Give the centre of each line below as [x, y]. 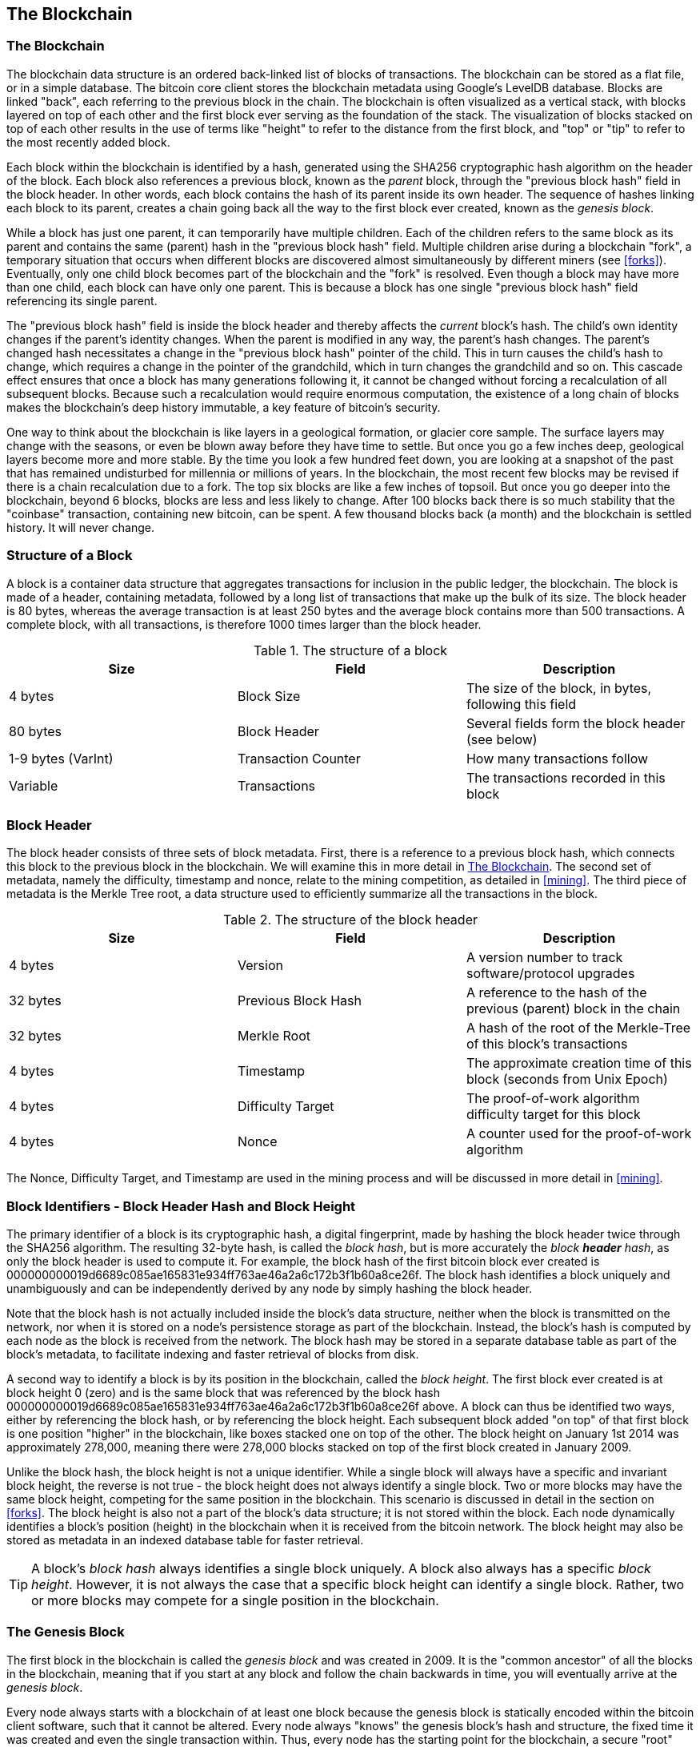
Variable [34, 785]
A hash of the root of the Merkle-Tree [578, 1028]
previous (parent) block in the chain [573, 1009]
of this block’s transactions [547, 1044]
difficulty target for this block [553, 1115]
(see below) [502, 739]
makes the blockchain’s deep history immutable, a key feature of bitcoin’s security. [224, 407]
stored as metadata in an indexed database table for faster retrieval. [185, 1540]
